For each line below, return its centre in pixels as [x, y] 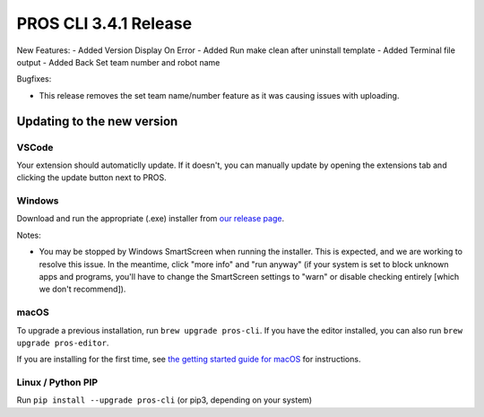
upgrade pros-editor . [63, 343]
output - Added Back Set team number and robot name [118, 62]
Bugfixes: [34, 79]
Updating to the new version [97, 121]
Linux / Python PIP [57, 383]
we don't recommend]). [82, 289]
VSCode [35, 147]
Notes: [29, 235]
